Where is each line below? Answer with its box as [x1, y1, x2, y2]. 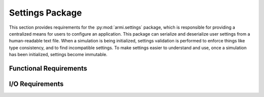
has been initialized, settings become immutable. [9, 52, 108, 58]
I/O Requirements [9, 79, 64, 88]
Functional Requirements [9, 64, 88, 73]
